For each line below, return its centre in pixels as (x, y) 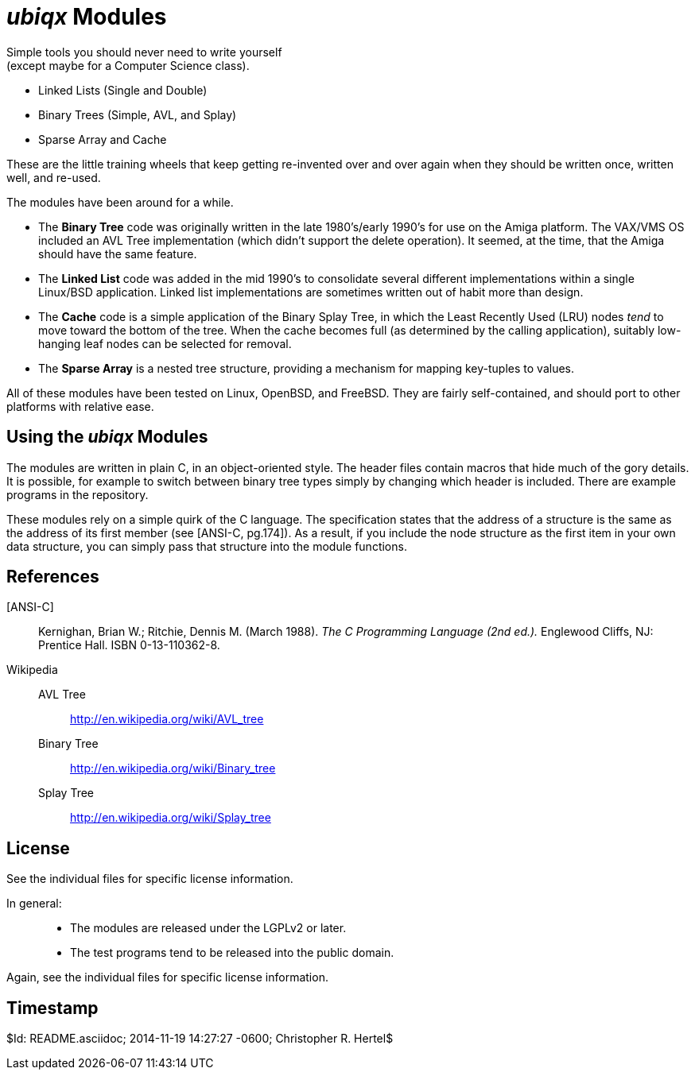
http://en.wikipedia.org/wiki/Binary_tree (173, 768)
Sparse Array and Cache (103, 139)
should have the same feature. (118, 254)
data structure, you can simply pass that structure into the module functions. (207, 546)
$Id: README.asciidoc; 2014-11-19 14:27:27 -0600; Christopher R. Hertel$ (200, 1039)
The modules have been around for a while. (120, 202)
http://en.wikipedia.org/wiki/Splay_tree (171, 818)
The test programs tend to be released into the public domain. (232, 953)
